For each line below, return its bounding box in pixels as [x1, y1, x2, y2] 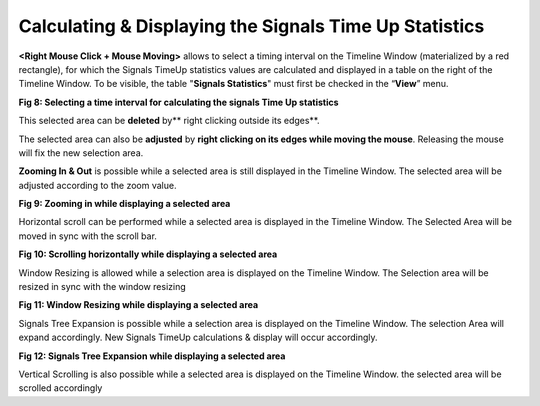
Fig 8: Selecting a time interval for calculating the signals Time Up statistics [18, 96, 339, 108]
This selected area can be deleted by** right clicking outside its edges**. [18, 115, 320, 127]
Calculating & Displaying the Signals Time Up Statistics [18, 15, 485, 37]
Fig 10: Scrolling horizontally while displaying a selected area [18, 248, 278, 260]
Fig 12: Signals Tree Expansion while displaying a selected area [18, 350, 286, 362]
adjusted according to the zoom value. [18, 179, 177, 191]
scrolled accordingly [18, 382, 103, 394]
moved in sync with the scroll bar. [18, 230, 157, 242]
